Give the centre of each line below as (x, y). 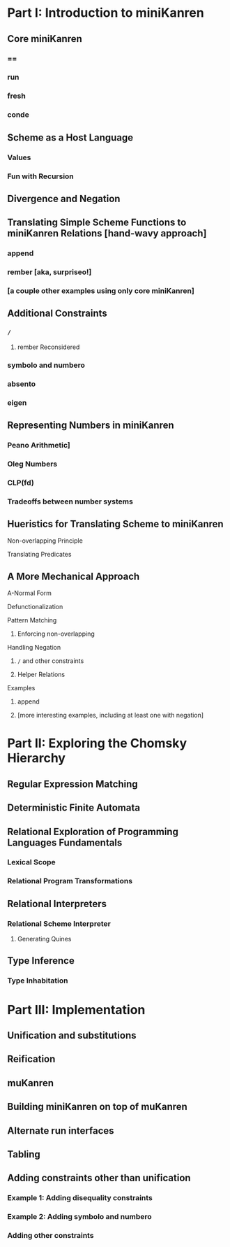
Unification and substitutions (72, 1035)
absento (22, 384)
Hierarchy (37, 758)
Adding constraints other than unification (99, 1178)
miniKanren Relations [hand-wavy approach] (107, 233)
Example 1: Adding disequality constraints (80, 1198)
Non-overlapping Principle (45, 541)
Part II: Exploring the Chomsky (97, 743)
